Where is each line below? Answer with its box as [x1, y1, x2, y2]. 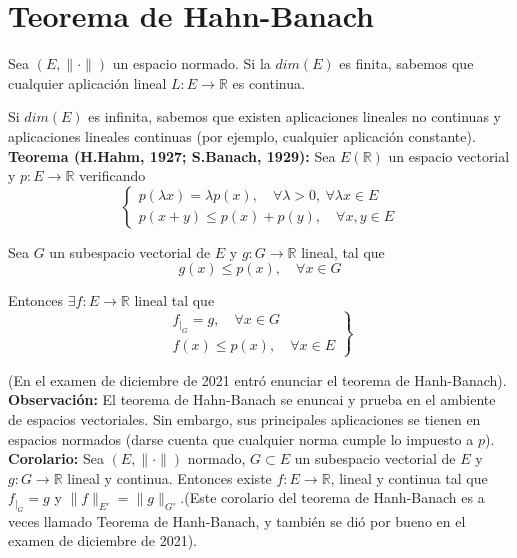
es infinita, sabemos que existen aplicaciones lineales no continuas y [88, 106, 501, 127]
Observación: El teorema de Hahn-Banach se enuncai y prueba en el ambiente [8, 389, 496, 410]
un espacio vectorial [388, 145, 510, 166]
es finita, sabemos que [339, 53, 474, 74]
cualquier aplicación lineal [8, 72, 167, 93]
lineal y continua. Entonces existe [67, 467, 272, 488]
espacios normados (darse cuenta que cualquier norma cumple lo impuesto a [8, 428, 474, 449]
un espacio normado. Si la [112, 53, 271, 74]
